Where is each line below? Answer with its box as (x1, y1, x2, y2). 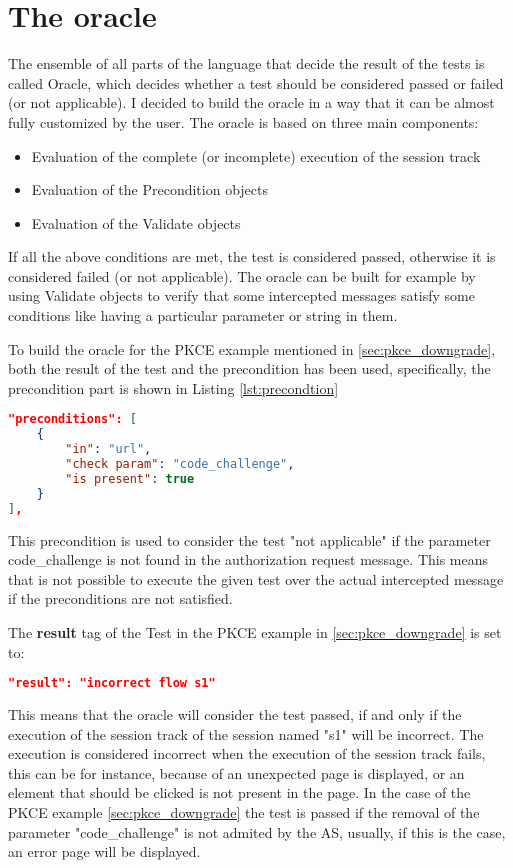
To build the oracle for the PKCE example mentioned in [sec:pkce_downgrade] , (8, 338, 496, 359)
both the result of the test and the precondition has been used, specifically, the (8, 358, 491, 379)
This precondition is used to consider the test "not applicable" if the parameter (8, 529, 491, 550)
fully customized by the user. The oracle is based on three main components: (8, 111, 479, 132)
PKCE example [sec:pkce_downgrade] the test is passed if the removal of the (8, 801, 480, 822)
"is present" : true (65, 471, 195, 486)
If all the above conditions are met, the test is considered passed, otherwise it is (8, 246, 496, 267)
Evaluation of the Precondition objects (31, 179, 269, 200)
